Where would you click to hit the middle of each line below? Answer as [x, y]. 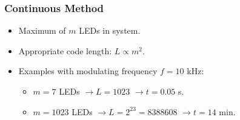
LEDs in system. [110, 30]
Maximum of [42, 30]
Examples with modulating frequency [88, 71]
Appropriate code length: [65, 50]
